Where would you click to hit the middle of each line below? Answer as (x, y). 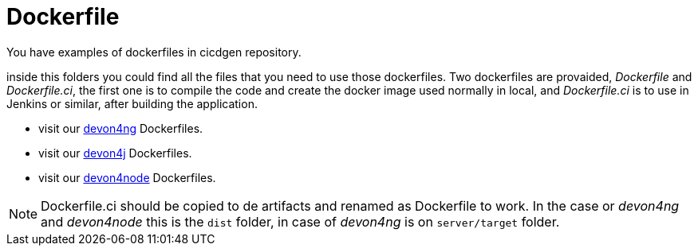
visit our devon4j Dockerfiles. (115, 153)
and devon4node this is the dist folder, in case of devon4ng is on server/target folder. (300, 221)
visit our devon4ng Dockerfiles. (121, 128)
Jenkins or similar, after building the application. (132, 103)
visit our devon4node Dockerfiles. (127, 177)
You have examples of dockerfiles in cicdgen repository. (154, 52)
